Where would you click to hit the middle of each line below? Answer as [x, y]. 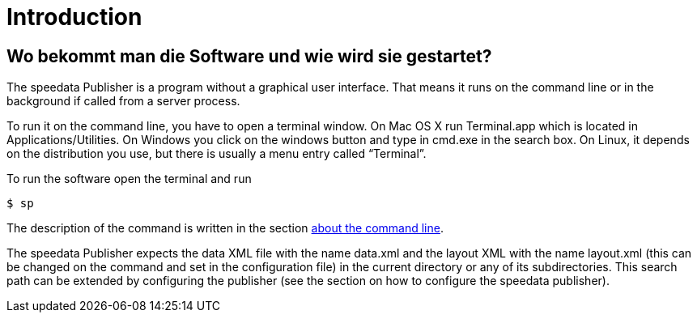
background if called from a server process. [123, 101]
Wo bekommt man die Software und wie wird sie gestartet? [249, 56]
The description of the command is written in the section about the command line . [225, 228]
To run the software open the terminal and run [129, 179]
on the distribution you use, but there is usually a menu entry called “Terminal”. [217, 154]
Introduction [74, 17]
